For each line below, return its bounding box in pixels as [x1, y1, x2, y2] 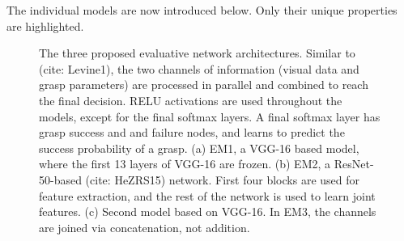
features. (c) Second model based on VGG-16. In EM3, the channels [39, 203, 376, 220]
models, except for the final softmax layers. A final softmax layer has [39, 108, 381, 125]
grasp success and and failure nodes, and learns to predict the [39, 124, 345, 141]
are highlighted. [6, 17, 84, 34]
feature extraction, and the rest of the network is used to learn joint [39, 187, 376, 204]
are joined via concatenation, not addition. [39, 218, 250, 235]
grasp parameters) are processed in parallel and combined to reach [39, 76, 368, 93]
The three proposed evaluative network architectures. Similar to [39, 44, 355, 61]
